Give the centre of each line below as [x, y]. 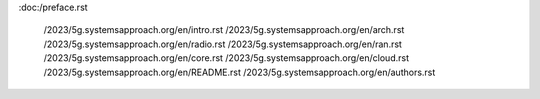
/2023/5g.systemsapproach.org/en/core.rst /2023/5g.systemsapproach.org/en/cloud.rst [226, 58]
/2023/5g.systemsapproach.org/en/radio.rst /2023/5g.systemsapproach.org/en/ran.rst [222, 44]
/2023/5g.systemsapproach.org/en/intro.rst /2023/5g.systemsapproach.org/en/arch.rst [224, 30]
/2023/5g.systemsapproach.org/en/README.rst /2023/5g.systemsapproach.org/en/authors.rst [239, 72]
